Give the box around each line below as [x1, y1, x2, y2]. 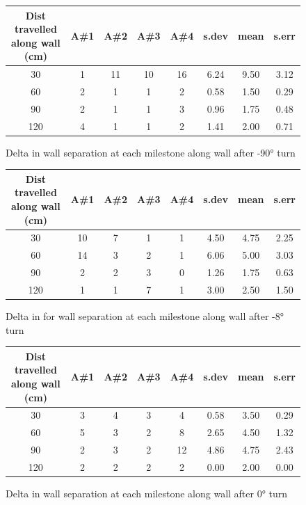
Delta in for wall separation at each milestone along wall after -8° [6, 309, 284, 323]
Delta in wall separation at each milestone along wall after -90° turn [6, 145, 296, 159]
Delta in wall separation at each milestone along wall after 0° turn [6, 486, 288, 501]
